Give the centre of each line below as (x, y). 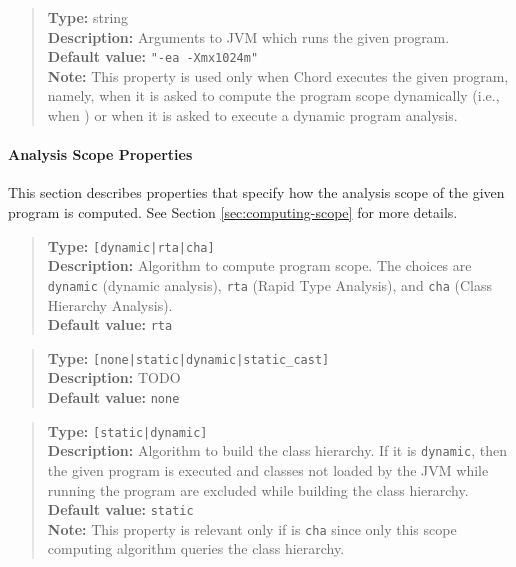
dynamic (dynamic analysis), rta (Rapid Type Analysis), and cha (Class (269, 284)
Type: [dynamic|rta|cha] (131, 245)
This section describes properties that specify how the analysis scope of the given (256, 192)
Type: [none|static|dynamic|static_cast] (188, 357)
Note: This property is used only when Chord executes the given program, (278, 75)
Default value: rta (110, 324)
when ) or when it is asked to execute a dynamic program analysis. (252, 115)
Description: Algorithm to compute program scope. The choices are (259, 265)
